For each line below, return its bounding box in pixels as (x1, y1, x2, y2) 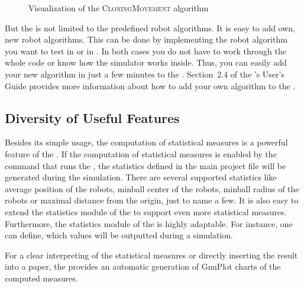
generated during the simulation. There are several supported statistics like (5, 171, 277, 183)
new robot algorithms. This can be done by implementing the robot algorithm (5, 33, 287, 46)
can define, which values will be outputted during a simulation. (5, 229, 234, 241)
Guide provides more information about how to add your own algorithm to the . (5, 79, 296, 92)
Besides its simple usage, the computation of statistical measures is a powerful (5, 136, 288, 148)
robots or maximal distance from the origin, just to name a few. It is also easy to (5, 194, 299, 206)
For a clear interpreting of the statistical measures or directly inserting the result (5, 248, 298, 261)
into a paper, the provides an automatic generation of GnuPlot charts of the (5, 260, 281, 273)
